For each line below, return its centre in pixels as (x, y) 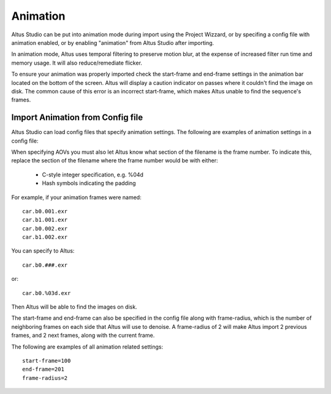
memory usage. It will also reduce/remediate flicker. (77, 63)
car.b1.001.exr (45, 220)
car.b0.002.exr (45, 228)
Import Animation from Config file (77, 118)
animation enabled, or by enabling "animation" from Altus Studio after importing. (113, 42)
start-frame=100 (47, 361)
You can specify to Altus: (43, 251)
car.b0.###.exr (45, 265)
